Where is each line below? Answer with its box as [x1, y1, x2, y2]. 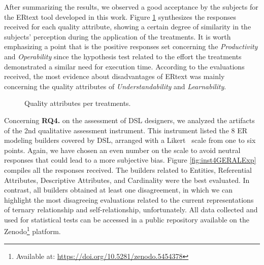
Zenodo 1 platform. [4, 224, 61, 237]
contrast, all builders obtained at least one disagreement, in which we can [4, 184, 233, 195]
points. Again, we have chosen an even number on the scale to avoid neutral [4, 144, 241, 155]
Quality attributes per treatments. [24, 98, 131, 108]
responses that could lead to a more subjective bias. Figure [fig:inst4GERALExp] [4, 155, 256, 165]
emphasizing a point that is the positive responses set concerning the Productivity [4, 41, 258, 52]
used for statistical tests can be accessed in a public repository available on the [4, 214, 249, 224]
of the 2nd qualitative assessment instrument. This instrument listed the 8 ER [4, 125, 248, 135]
